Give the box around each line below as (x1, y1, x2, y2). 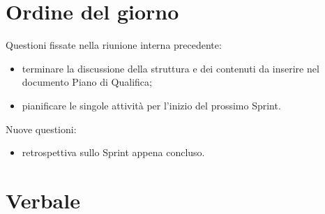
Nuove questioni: (6, 121, 77, 136)
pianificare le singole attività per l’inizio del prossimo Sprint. (22, 98, 281, 112)
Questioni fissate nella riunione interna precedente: (6, 38, 222, 52)
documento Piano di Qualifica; (22, 75, 152, 89)
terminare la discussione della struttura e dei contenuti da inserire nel (22, 61, 319, 75)
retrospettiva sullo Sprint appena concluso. (22, 145, 205, 160)
